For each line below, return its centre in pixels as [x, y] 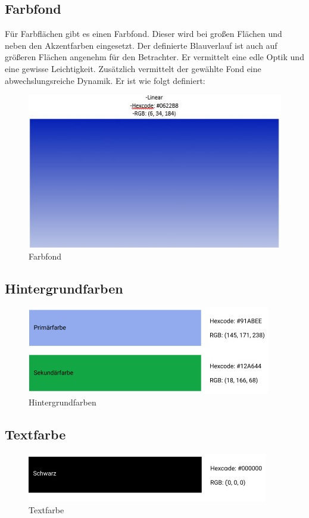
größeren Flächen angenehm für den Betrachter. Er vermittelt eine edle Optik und [154, 57]
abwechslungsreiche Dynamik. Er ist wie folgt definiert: [105, 80]
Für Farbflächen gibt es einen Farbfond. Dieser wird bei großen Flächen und [143, 34]
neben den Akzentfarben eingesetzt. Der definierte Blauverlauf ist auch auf [141, 45]
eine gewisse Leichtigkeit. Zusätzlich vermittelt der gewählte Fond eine [133, 68]
